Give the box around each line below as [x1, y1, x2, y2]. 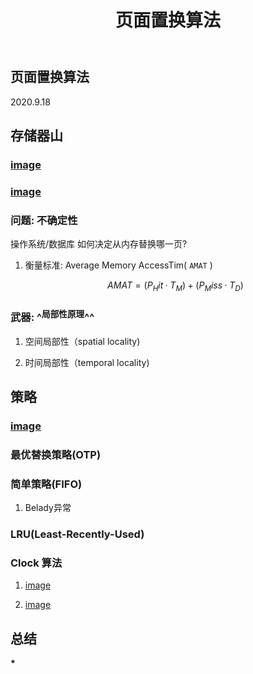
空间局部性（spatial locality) [24, 335, 141, 347]
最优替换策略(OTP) [10, 447, 102, 461]
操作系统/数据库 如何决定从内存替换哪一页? [10, 238, 188, 250]
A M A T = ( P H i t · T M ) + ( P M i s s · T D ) [107, 279, 244, 293]
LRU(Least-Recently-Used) [10, 527, 145, 541]
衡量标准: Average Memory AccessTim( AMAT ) [24, 259, 213, 271]
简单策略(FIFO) [10, 477, 83, 491]
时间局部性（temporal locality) [24, 356, 150, 368]
